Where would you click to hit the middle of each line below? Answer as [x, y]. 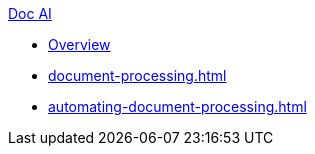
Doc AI [30, 13]
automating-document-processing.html [177, 106]
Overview [79, 44]
